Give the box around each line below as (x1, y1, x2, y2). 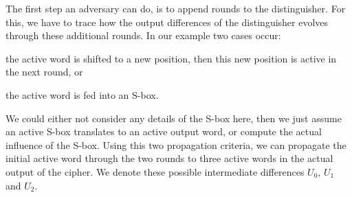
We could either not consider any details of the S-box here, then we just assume (5, 111, 342, 125)
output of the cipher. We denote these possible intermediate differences (5, 164, 305, 178)
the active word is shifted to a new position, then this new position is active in (5, 51, 337, 65)
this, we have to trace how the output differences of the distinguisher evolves (5, 14, 329, 29)
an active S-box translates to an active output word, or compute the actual (5, 124, 322, 139)
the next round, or (5, 65, 83, 79)
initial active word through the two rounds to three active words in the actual (5, 151, 333, 165)
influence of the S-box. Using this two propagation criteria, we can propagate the (5, 137, 346, 152)
